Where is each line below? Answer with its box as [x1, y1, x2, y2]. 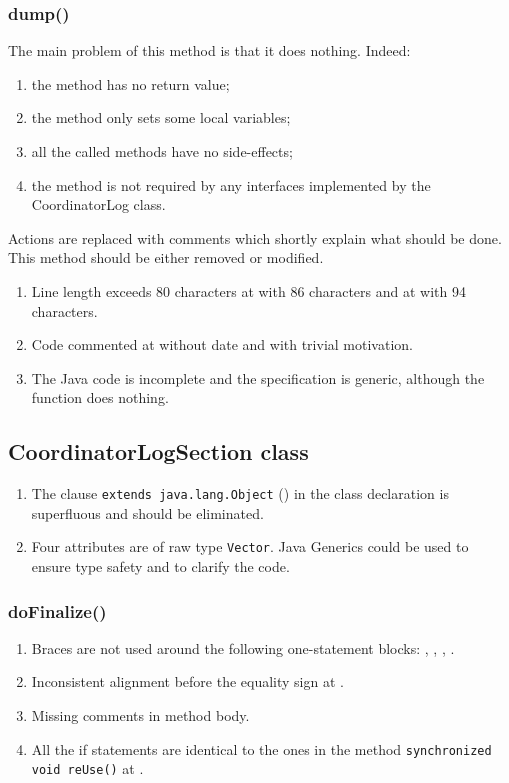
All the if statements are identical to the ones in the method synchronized [31, 738, 492, 759]
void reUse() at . [31, 758, 144, 779]
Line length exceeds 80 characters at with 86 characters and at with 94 [31, 280, 466, 301]
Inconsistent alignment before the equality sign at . [31, 671, 344, 692]
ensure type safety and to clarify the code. [31, 556, 290, 577]
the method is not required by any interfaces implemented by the [31, 174, 431, 195]
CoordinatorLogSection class [8, 436, 309, 467]
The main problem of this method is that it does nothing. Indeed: [8, 40, 411, 61]
